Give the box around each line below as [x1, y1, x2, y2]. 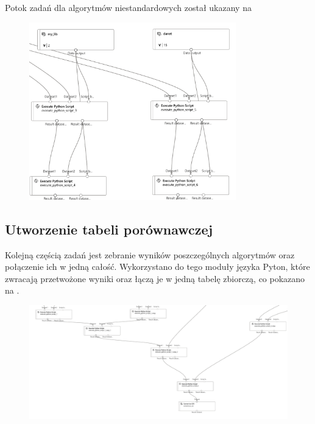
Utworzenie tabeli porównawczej [5, 219, 213, 238]
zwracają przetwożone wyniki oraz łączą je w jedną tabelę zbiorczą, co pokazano [5, 272, 305, 284]
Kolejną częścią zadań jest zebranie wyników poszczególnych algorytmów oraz [5, 248, 295, 261]
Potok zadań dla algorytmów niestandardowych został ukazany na [5, 1, 252, 13]
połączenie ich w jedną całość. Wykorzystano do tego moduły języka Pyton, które [5, 260, 310, 273]
